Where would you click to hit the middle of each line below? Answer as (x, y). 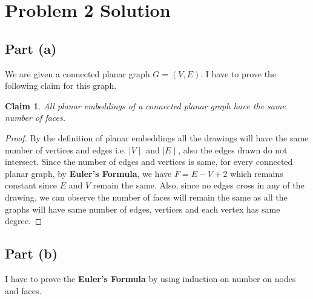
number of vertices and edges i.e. (66, 149)
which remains (257, 173)
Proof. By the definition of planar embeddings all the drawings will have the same (157, 137)
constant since (31, 185)
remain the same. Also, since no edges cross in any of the (199, 185)
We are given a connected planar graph (77, 73)
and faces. (23, 290)
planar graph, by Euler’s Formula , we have (88, 173)
